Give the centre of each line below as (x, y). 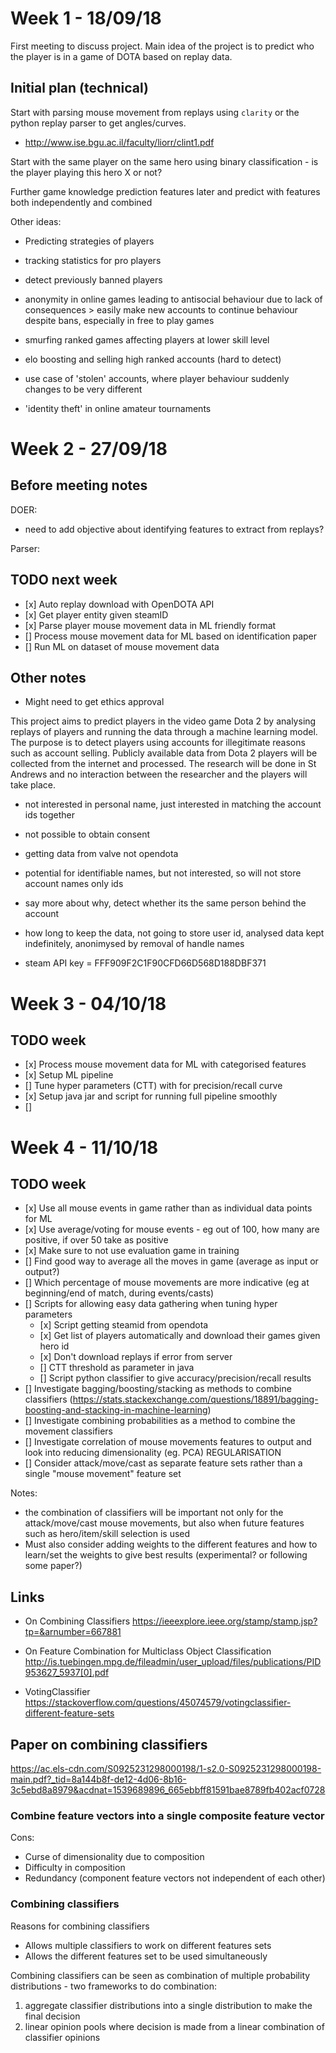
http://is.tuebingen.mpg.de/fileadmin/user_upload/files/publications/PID (173, 1662)
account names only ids (74, 884)
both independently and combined (81, 202)
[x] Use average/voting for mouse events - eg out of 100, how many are (172, 1229)
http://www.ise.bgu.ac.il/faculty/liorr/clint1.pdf (119, 142)
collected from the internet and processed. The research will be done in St (163, 764)
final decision (52, 2016)
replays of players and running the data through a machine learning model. (164, 732)
